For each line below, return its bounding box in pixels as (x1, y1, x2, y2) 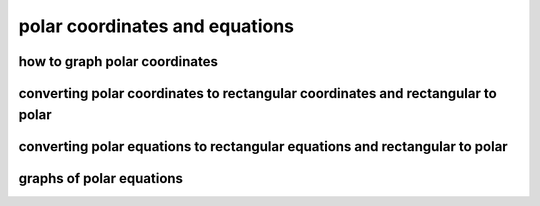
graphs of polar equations (18, 170, 184, 187)
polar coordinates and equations (18, 15, 295, 37)
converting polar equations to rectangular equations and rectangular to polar (18, 138, 509, 155)
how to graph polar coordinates (18, 53, 219, 70)
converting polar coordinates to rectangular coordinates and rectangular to (18, 85, 497, 102)
